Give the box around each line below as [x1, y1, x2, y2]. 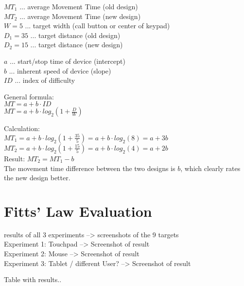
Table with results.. [4, 274, 62, 285]
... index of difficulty [15, 75, 75, 85]
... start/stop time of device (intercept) [10, 56, 125, 66]
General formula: [4, 91, 54, 101]
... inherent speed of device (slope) [9, 65, 111, 76]
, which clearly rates [180, 163, 241, 173]
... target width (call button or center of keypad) [25, 20, 170, 31]
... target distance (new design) [30, 39, 123, 50]
